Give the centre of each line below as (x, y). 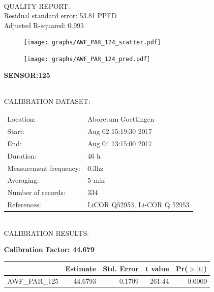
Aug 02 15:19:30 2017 (120, 131)
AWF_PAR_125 (33, 281)
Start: (16, 131)
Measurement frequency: (44, 168)
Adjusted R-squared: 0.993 (44, 25)
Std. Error (121, 268)
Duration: (22, 155)
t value (157, 268)
